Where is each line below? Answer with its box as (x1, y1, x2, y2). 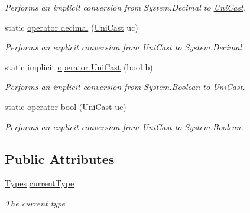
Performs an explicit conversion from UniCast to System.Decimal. (5, 41, 245, 53)
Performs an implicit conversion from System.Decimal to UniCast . (5, 1, 246, 13)
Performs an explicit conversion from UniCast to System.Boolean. (5, 120, 243, 133)
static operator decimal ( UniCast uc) (5, 21, 138, 33)
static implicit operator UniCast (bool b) (5, 60, 153, 73)
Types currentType (5, 177, 74, 189)
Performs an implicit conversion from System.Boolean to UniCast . (5, 80, 245, 93)
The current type (5, 196, 65, 209)
